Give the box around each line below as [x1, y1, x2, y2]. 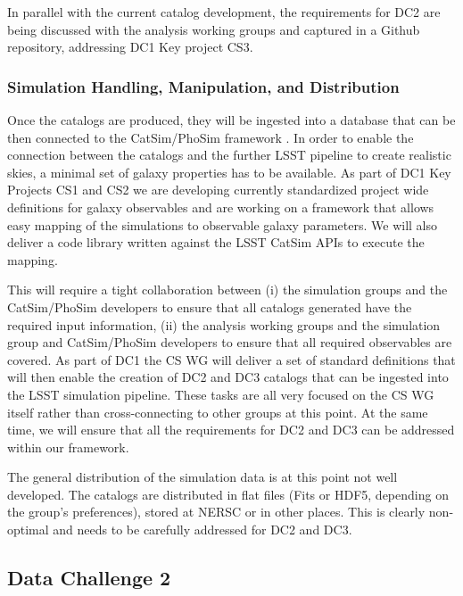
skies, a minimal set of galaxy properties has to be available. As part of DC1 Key [7, 162, 451, 181]
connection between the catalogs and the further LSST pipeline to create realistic [7, 145, 451, 164]
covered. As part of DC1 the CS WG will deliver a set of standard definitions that [7, 350, 456, 368]
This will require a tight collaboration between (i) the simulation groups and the [7, 280, 448, 299]
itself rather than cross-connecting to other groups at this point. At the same [7, 402, 428, 421]
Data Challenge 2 [7, 564, 171, 592]
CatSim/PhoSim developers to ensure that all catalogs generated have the [7, 297, 412, 316]
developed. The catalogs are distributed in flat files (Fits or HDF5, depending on [7, 484, 449, 503]
